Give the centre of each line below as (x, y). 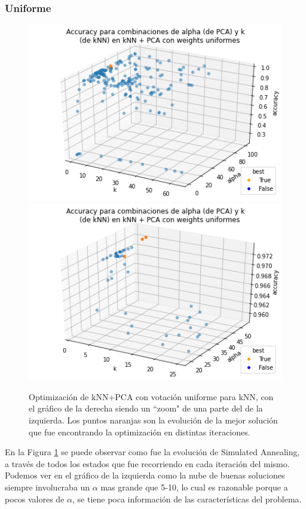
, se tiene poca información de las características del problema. (187, 499)
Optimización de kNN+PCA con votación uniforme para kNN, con (151, 396)
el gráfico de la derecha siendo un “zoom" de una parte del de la (146, 408)
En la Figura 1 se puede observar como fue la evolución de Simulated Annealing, (152, 452)
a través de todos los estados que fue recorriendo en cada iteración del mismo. (147, 463)
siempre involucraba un (48, 487)
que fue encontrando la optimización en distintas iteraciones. (140, 432)
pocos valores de (35, 499)
